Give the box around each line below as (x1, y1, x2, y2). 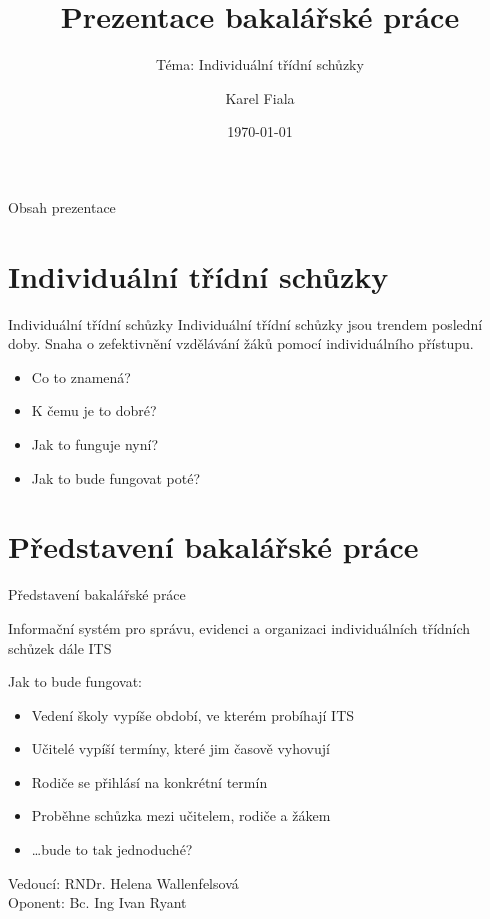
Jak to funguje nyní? (31, 434, 159, 454)
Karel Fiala (225, 87, 295, 108)
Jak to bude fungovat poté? (31, 467, 201, 488)
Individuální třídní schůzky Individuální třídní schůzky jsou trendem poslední (8, 313, 483, 334)
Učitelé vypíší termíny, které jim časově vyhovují (31, 738, 330, 759)
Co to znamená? (31, 366, 131, 387)
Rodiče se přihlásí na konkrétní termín (31, 771, 268, 792)
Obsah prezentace (8, 196, 116, 217)
